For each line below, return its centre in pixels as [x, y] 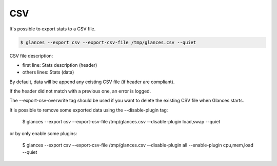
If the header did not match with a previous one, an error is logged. [80, 91]
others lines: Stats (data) [48, 72]
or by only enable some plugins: [43, 133]
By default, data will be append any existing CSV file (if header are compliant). [92, 82]
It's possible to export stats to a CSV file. [53, 29]
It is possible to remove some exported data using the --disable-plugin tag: [89, 110]
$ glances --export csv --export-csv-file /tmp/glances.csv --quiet [108, 42]
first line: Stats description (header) [60, 65]
